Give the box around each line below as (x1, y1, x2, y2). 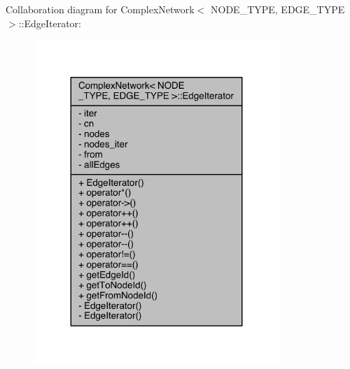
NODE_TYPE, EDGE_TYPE (211, 2, 345, 16)
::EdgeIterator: (18, 15, 82, 30)
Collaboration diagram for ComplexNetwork (6, 2, 195, 16)
